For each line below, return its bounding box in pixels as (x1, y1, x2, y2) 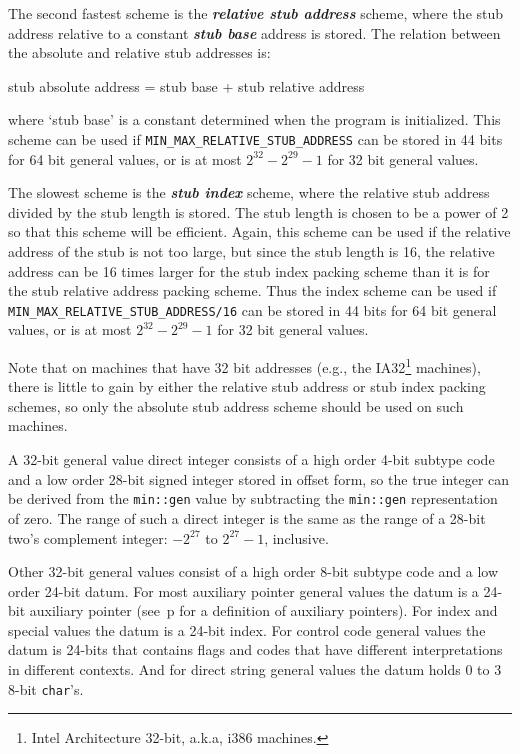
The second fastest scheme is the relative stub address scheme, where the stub (8, 3, 504, 23)
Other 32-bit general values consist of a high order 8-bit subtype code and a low (8, 561, 499, 582)
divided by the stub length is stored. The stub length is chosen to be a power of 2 (8, 201, 509, 222)
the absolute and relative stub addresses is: (8, 42, 271, 63)
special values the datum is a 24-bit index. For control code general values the (8, 619, 486, 640)
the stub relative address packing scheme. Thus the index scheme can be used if (8, 280, 497, 301)
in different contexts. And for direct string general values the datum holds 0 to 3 (8, 659, 502, 680)
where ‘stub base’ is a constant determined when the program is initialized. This (8, 109, 501, 130)
